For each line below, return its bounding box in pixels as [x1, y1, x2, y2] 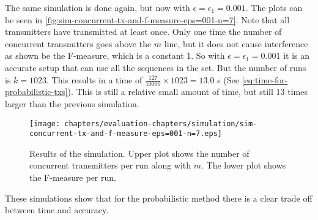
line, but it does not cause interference [164, 37, 308, 50]
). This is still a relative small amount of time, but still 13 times [67, 85, 308, 98]
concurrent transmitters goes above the [5, 37, 152, 50]
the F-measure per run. [29, 171, 116, 184]
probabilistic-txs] [5, 85, 68, 98]
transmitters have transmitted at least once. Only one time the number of [5, 25, 282, 38]
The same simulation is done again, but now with [5, 1, 190, 13]
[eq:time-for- [242, 73, 288, 86]
